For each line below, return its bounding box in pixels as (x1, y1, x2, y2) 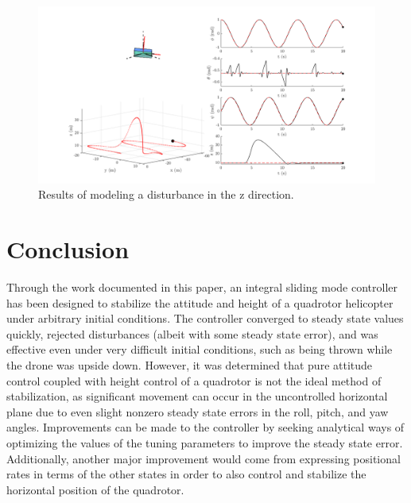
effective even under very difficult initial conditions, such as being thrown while (6, 341, 393, 358)
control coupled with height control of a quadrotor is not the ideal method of (6, 372, 382, 389)
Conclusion (6, 233, 130, 265)
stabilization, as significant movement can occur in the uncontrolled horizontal (6, 388, 388, 404)
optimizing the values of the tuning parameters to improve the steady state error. (6, 435, 403, 451)
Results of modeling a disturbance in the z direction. (38, 186, 294, 203)
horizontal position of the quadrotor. (6, 481, 184, 497)
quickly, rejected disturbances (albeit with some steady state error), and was (6, 325, 378, 342)
